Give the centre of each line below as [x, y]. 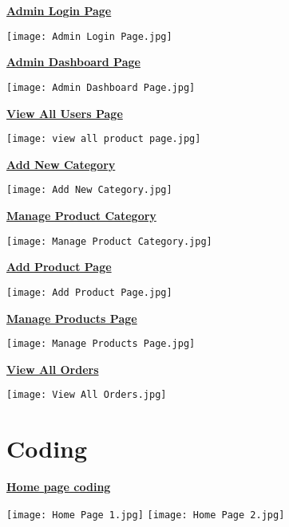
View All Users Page [65, 113]
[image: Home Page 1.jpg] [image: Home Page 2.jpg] [146, 515]
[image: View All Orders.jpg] [87, 395]
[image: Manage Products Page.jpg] [101, 344]
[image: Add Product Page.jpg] [89, 292]
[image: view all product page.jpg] [104, 139]
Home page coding [59, 487]
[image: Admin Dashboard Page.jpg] [101, 87]
